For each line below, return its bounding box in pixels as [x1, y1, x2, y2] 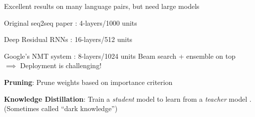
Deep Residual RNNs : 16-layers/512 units [4, 34, 133, 44]
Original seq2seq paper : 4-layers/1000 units [4, 17, 137, 28]
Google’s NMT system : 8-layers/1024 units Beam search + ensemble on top [4, 50, 236, 61]
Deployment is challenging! [20, 60, 102, 71]
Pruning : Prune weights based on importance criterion [4, 77, 173, 87]
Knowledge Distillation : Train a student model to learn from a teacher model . [4, 93, 252, 104]
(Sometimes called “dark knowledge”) [4, 103, 118, 114]
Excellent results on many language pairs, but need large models [4, 1, 200, 11]
